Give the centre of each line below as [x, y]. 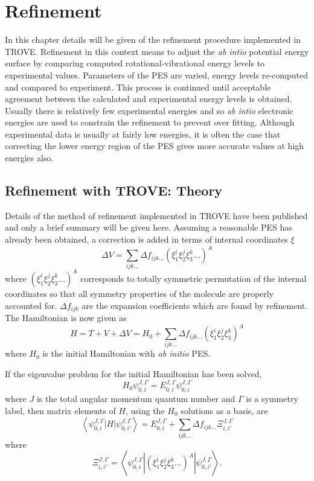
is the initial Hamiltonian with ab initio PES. [127, 353]
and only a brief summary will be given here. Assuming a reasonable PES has [149, 227]
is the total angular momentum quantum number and [136, 399]
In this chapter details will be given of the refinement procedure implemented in [153, 40]
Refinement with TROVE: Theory [114, 190]
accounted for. [31, 305]
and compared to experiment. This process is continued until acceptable [138, 87]
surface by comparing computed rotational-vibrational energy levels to [135, 63]
